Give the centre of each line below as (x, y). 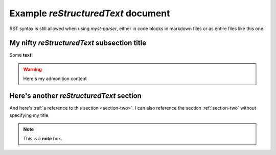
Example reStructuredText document (90, 13)
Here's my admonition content (55, 79)
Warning (32, 69)
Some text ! (21, 55)
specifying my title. (29, 115)
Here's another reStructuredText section (75, 96)
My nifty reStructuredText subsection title (78, 43)
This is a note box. (43, 139)
